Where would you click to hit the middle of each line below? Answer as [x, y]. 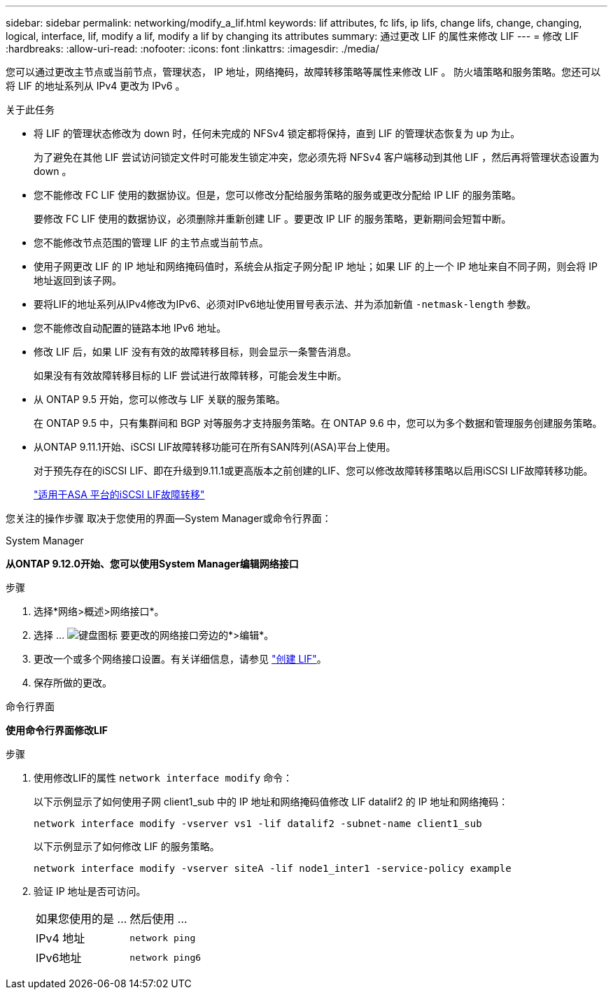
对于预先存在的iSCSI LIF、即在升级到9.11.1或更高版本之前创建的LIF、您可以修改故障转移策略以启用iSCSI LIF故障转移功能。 [313, 471]
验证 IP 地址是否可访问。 [90, 891]
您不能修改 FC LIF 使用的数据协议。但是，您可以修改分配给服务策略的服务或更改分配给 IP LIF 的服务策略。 [277, 195]
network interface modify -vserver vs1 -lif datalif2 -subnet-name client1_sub [258, 824]
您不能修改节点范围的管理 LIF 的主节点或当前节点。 [151, 242]
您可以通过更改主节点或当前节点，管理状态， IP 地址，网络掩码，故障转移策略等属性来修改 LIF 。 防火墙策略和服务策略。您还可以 [303, 72]
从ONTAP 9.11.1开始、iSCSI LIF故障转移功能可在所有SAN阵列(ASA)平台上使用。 [215, 447]
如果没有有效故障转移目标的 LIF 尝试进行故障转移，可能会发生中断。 [190, 375]
